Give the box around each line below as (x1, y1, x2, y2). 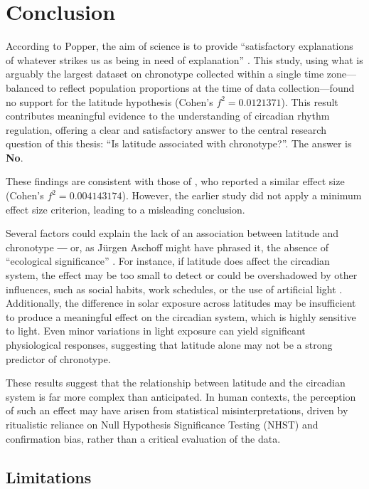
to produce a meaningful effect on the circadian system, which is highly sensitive (6, 309, 356, 324)
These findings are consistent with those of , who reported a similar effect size (6, 174, 345, 189)
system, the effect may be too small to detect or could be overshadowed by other (6, 268, 358, 283)
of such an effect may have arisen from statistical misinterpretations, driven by (6, 403, 348, 418)
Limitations (6, 466, 92, 488)
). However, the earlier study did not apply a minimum (122, 188, 362, 203)
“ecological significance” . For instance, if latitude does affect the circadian (6, 253, 330, 268)
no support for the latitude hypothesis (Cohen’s (6, 94, 213, 109)
